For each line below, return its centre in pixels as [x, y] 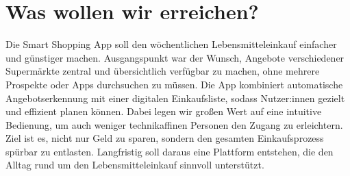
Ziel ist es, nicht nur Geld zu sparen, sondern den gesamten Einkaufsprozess [165, 138]
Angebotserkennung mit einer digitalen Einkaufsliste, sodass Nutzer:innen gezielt [175, 98]
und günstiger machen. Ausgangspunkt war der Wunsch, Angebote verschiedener [175, 57]
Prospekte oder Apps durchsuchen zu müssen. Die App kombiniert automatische [174, 84]
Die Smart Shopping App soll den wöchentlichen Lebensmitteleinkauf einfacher [171, 44]
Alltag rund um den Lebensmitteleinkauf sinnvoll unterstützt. [135, 165]
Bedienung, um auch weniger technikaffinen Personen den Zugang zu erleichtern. [174, 124]
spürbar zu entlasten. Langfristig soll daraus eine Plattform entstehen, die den [170, 151]
